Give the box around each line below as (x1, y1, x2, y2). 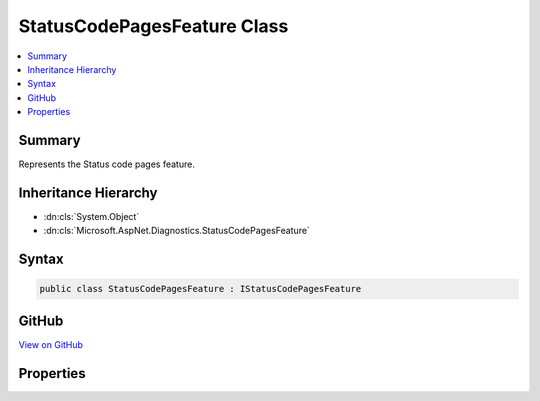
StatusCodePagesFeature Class (18, 15, 289, 37)
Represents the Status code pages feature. (18, 158, 195, 170)
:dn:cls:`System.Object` (43, 210, 140, 222)
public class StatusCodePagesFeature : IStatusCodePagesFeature (39, 283, 362, 295)
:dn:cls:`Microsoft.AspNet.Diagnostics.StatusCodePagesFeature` (43, 225, 310, 237)
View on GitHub (18, 338, 84, 350)
